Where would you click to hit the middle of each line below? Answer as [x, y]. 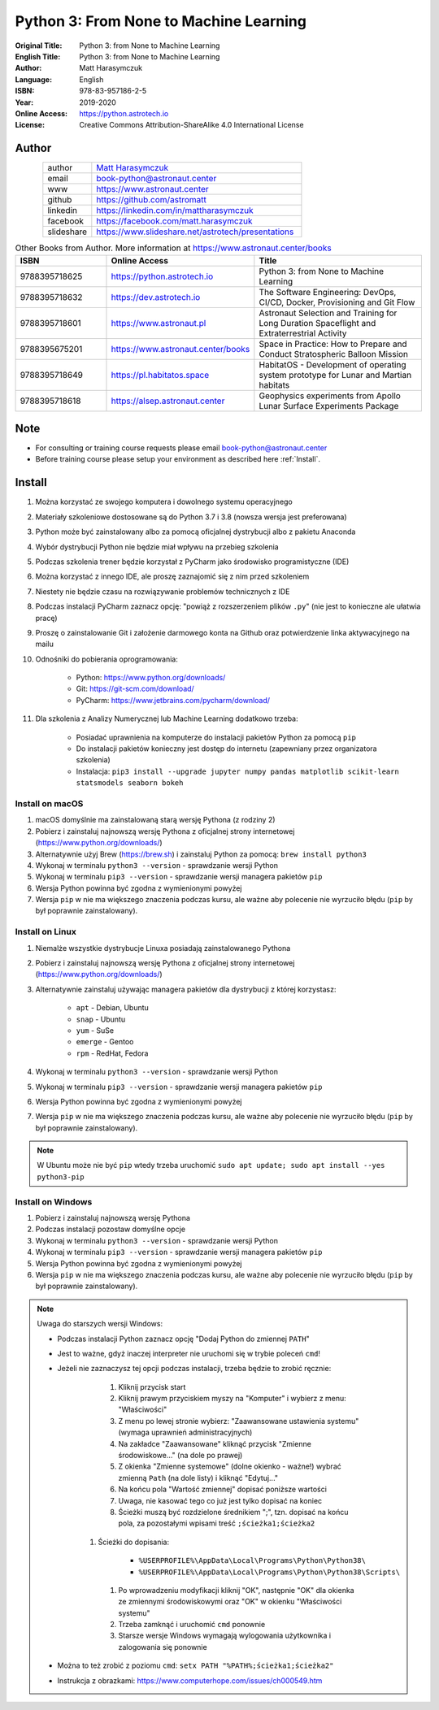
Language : [34, 79]
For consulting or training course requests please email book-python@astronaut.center [181, 448]
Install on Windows [54, 1201]
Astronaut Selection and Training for [328, 313]
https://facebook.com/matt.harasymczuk [174, 221]
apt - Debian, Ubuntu [113, 1008]
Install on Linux [46, 932]
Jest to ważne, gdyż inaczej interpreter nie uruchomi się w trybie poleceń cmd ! [189, 1353]
